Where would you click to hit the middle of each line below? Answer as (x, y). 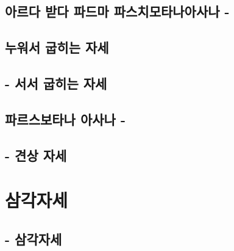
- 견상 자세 (36, 155)
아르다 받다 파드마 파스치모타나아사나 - (117, 11)
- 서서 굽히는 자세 (56, 83)
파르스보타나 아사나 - (66, 119)
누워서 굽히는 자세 (57, 47)
